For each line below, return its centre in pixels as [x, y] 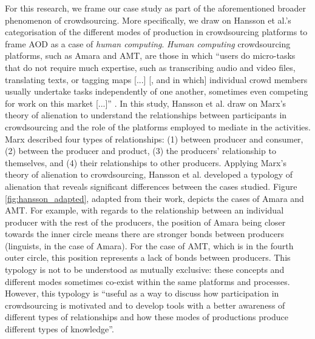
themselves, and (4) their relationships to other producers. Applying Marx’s [146, 162]
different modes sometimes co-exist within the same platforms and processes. [147, 281]
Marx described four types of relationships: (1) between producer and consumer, [154, 139]
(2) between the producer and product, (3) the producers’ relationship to [141, 151]
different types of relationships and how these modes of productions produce [147, 317]
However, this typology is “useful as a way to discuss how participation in [142, 293]
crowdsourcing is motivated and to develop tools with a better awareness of [145, 305]
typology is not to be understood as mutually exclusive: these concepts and [145, 270]
